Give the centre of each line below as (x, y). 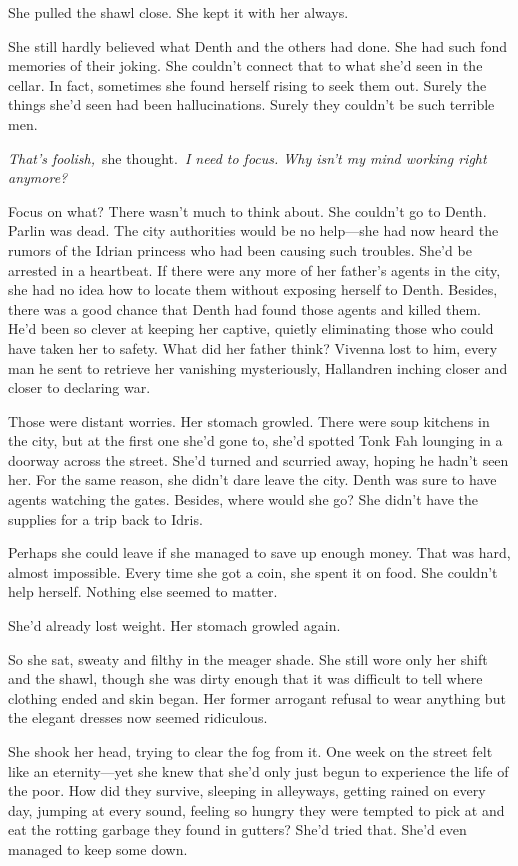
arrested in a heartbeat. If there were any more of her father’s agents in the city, (254, 269)
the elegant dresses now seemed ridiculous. (138, 717)
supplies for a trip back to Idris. (105, 518)
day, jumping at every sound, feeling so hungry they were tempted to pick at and (256, 809)
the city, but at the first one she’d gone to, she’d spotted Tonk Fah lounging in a (255, 440)
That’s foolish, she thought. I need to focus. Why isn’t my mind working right (247, 157)
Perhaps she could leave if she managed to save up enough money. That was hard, (259, 552)
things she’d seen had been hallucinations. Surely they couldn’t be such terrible (251, 104)
